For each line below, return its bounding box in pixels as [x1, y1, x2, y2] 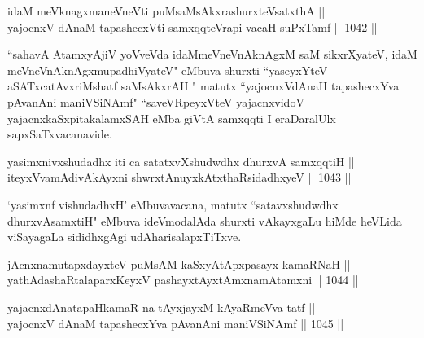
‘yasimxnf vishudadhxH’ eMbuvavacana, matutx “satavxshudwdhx [7, 195, 339, 213]
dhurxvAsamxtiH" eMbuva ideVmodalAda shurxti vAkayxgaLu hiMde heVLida [7, 212, 402, 229]
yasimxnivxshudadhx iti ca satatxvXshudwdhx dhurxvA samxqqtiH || [7, 152, 355, 169]
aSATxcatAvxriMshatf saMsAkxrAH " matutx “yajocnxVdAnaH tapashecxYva [7, 77, 400, 94]
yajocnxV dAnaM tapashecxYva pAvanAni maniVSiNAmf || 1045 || [7, 314, 344, 331]
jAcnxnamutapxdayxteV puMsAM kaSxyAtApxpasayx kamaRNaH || [7, 255, 351, 272]
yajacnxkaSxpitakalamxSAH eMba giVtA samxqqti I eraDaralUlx [7, 109, 336, 126]
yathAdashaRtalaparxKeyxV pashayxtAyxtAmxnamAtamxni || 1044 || [7, 271, 359, 288]
